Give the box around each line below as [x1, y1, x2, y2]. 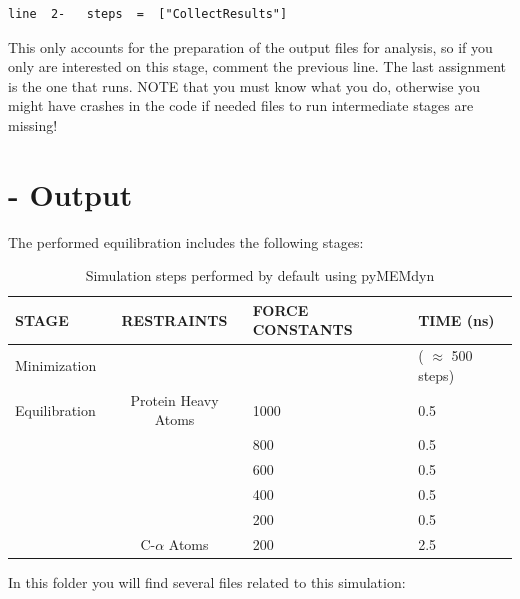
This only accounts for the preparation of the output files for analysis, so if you [8, 36, 493, 57]
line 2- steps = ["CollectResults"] [8, 7, 288, 21]
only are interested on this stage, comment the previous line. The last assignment [8, 56, 506, 77]
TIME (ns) [418, 309, 495, 330]
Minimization [15, 355, 97, 376]
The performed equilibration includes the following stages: [8, 231, 364, 252]
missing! [8, 114, 58, 135]
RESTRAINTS [121, 309, 228, 330]
